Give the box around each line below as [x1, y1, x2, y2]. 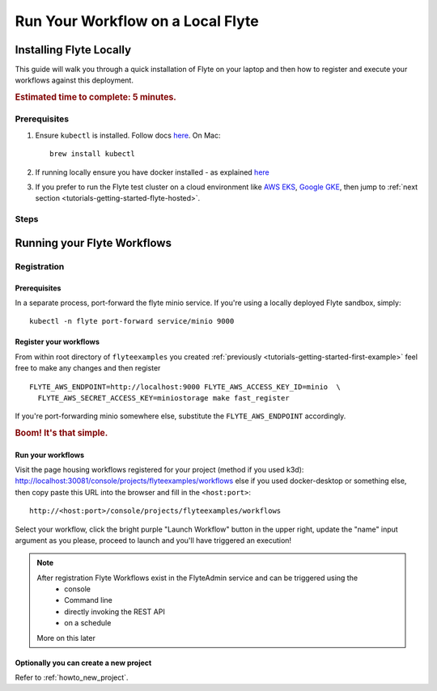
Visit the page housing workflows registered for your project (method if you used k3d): [15, 464, 304, 474]
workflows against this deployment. [15, 75, 134, 85]
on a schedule [64, 618, 112, 628]
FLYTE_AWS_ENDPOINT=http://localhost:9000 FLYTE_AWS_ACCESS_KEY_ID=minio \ [29, 382, 342, 392]
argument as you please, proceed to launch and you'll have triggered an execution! [15, 535, 291, 545]
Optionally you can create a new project [15, 658, 152, 668]
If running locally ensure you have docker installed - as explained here [35, 167, 270, 177]
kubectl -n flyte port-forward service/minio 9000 [29, 316, 235, 326]
